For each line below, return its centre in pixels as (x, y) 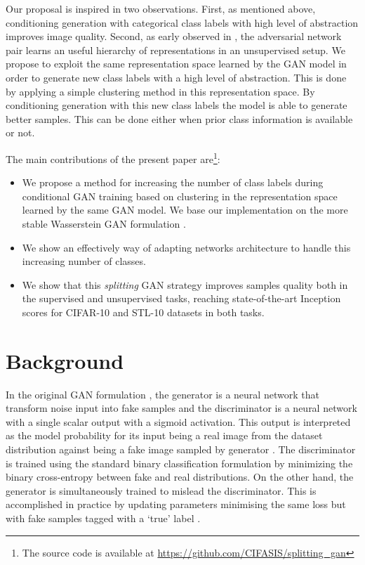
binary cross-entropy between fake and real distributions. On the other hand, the (180, 477)
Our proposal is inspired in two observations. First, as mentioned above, (161, 8)
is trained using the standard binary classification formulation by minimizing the (179, 463)
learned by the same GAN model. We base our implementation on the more (185, 210)
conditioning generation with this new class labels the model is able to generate (177, 105)
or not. (20, 132)
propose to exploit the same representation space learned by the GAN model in (176, 64)
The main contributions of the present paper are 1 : (113, 157)
